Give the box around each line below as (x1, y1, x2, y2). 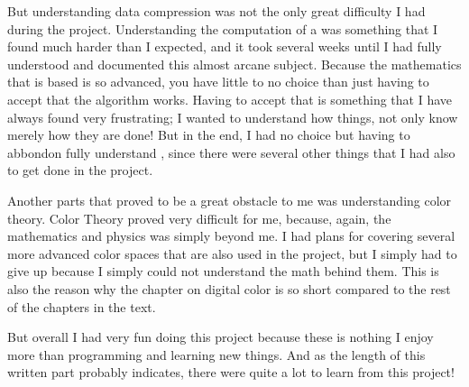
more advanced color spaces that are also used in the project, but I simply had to (7, 244, 457, 263)
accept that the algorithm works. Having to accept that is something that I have (7, 89, 452, 108)
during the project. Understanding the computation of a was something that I (7, 19, 438, 38)
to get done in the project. (7, 161, 153, 180)
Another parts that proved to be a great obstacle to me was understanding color (7, 190, 452, 209)
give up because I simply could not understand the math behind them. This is (7, 262, 439, 281)
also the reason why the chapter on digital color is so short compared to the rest (7, 279, 451, 298)
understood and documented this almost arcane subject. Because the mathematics (7, 54, 462, 73)
